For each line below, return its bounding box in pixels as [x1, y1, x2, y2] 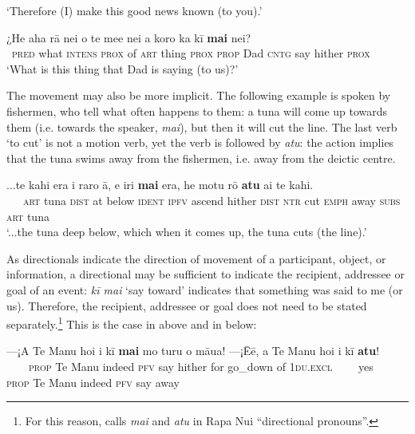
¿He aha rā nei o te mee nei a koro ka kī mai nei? [6, 29, 251, 45]
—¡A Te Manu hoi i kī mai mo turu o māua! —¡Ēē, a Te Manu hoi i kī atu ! [6, 342, 380, 359]
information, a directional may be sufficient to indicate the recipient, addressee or [6, 266, 405, 282]
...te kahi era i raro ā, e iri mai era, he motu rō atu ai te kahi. [6, 176, 314, 193]
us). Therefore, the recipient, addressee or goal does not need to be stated [6, 297, 367, 314]
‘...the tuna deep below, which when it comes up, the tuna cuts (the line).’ [6, 223, 367, 240]
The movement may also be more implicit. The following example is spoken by [6, 87, 391, 104]
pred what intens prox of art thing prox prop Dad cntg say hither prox [12, 45, 370, 61]
